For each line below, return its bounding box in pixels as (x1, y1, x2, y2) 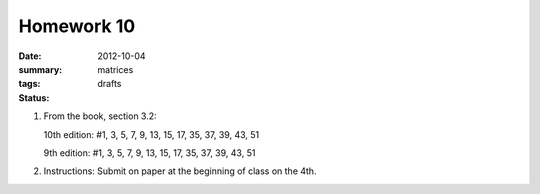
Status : (18, 91, 50, 104)
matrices (97, 63, 134, 75)
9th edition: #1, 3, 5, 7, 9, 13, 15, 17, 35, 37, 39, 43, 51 (43, 146, 256, 159)
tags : (18, 78, 41, 90)
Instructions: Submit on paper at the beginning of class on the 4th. (43, 165, 317, 177)
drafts (97, 78, 122, 90)
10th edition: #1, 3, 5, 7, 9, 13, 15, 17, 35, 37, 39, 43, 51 (43, 128, 260, 140)
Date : (18, 50, 42, 62)
